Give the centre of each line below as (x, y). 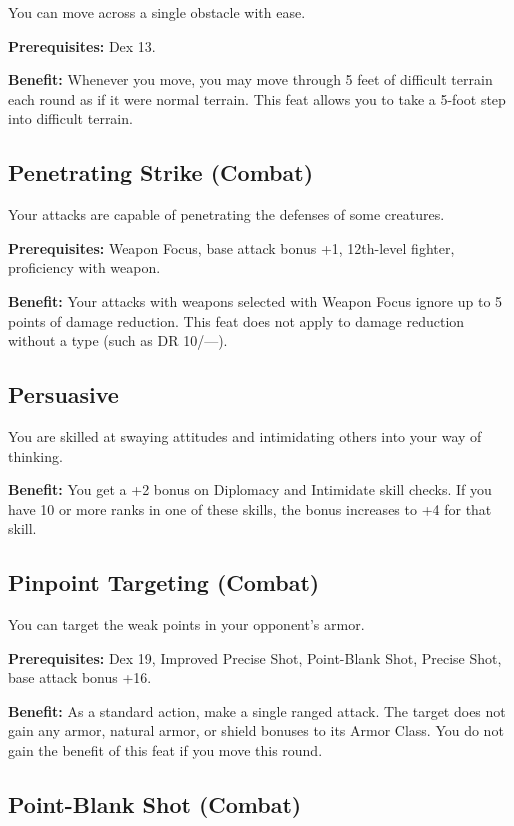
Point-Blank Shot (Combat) (155, 804)
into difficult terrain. (70, 118)
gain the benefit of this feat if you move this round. (165, 750)
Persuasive (63, 394)
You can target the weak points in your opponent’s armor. (186, 624)
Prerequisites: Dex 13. (82, 45)
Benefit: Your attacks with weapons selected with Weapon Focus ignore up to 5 (255, 300)
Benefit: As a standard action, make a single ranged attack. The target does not (257, 710)
